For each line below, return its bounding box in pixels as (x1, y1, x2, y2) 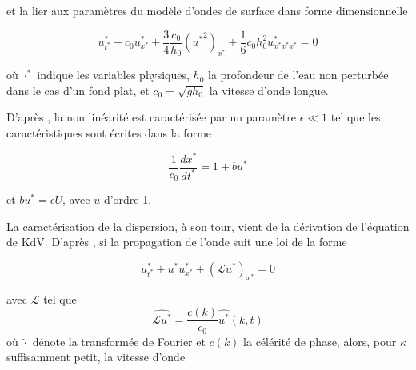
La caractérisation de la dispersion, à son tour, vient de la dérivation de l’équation (6, 217, 410, 234)
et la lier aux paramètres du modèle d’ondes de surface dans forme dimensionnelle (6, 2, 408, 18)
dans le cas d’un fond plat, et (6, 82, 150, 98)
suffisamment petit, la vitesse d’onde (6, 348, 186, 365)
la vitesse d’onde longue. (209, 82, 329, 98)
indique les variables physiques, (37, 66, 190, 83)
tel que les (330, 109, 381, 125)
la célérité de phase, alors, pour (243, 332, 397, 349)
